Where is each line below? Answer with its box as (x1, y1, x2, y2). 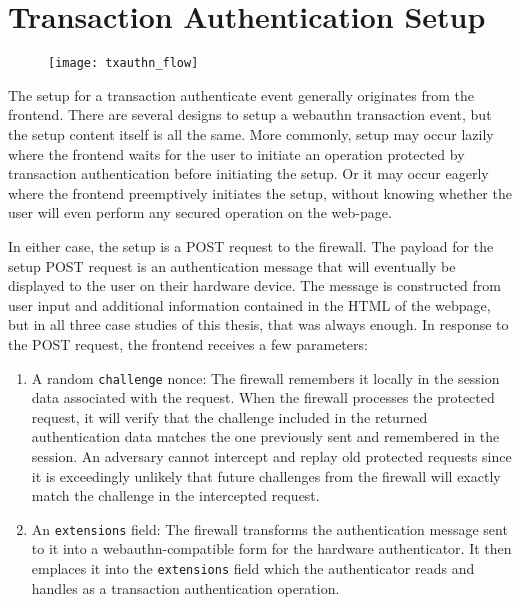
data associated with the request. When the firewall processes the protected (31, 387, 495, 408)
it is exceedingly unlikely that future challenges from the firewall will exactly (31, 465, 501, 486)
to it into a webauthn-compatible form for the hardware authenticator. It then (31, 538, 512, 559)
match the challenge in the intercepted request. (31, 485, 320, 506)
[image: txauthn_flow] (48, 56, 199, 71)
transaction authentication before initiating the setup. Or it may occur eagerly (8, 163, 489, 184)
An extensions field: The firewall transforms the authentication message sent (31, 518, 508, 539)
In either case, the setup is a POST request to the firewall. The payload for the (8, 235, 494, 256)
